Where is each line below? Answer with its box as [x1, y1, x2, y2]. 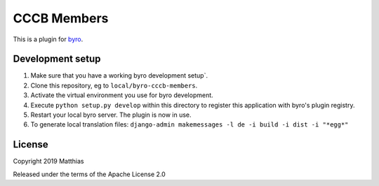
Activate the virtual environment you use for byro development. [30, 91, 213, 99]
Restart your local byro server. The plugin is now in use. [30, 110, 192, 119]
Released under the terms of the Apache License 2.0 [13, 170, 166, 178]
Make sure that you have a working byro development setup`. [30, 71, 208, 80]
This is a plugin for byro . [13, 35, 84, 43]
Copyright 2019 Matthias [13, 157, 84, 166]
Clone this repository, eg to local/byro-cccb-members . [30, 81, 198, 90]
